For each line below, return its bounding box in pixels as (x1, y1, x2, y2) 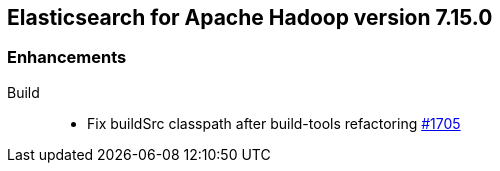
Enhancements (7, 47, 127, 68)
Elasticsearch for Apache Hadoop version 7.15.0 (7, 5, 493, 30)
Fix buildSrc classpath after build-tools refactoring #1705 (87, 114, 461, 132)
